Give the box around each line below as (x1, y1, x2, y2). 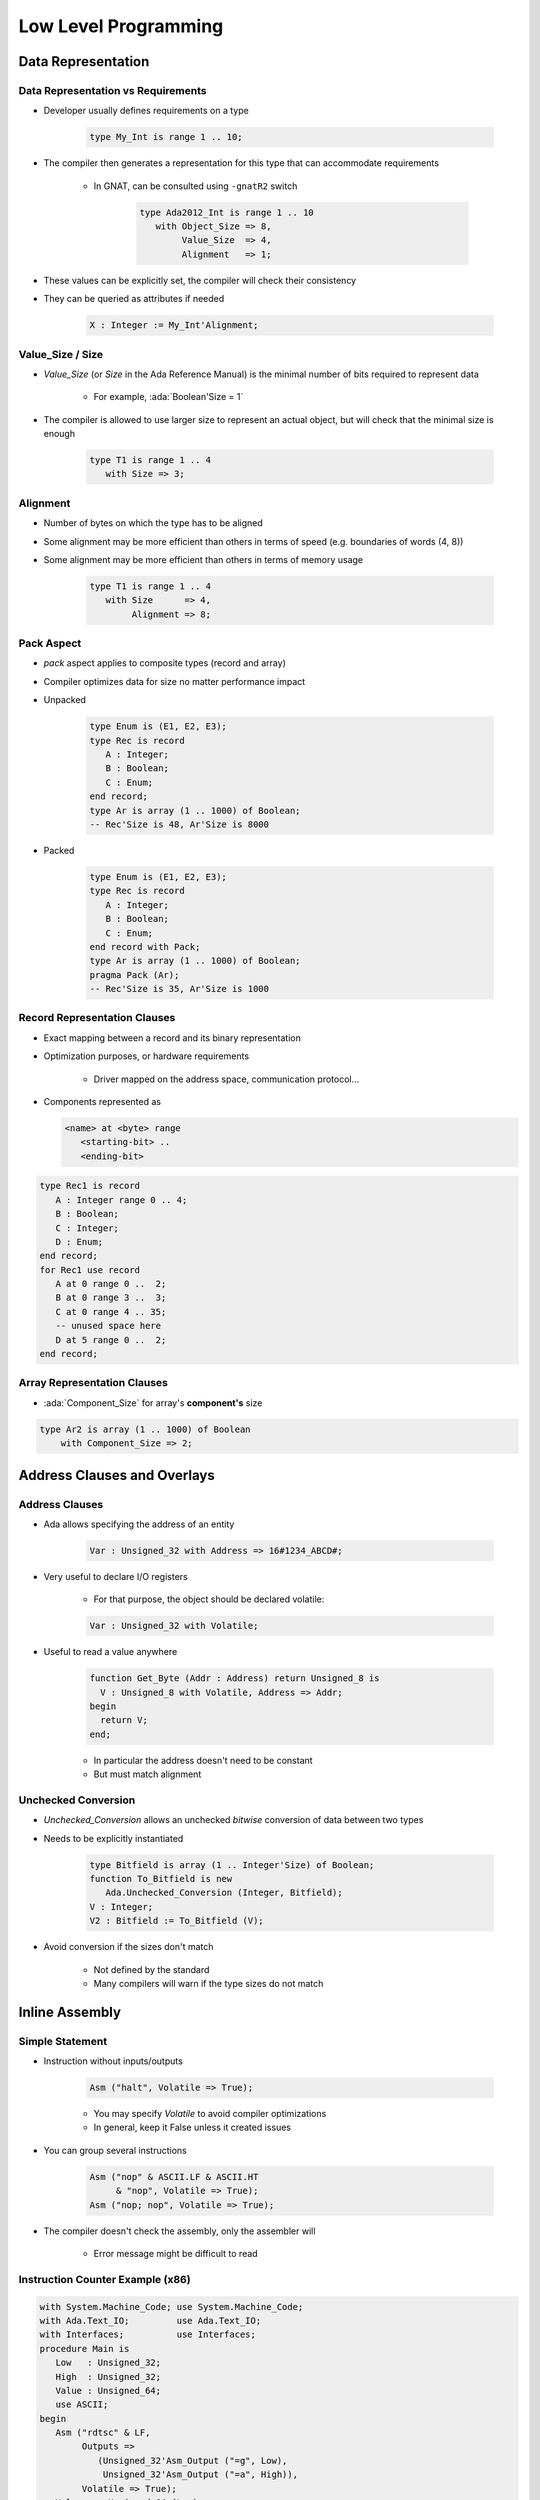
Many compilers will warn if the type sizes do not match (93, 1977, 324, 1989)
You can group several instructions (43, 2144, 187, 2156)
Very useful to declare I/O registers (43, 1570, 189, 1582)
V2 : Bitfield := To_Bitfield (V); (89, 1915, 264, 1927)
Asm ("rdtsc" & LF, (55, 2427, 151, 2439)
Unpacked (43, 694, 87, 706)
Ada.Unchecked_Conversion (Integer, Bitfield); (105, 1887, 344, 1899)
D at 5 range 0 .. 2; (55, 1334, 167, 1345)
